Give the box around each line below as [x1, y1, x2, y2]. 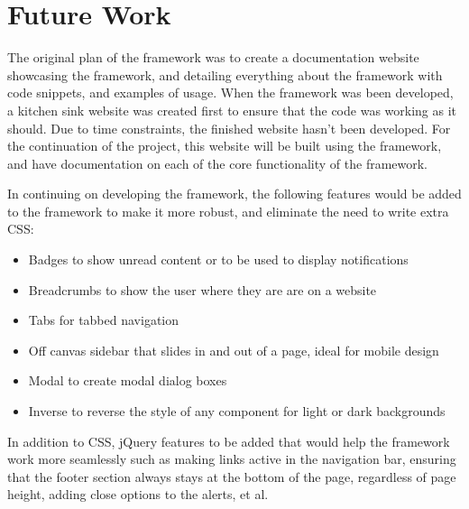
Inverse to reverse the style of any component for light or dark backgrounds [28, 402, 446, 421]
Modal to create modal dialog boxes [28, 371, 227, 390]
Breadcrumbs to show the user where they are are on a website [28, 280, 377, 299]
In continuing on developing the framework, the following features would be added [7, 184, 462, 203]
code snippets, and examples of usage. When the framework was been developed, [7, 83, 454, 102]
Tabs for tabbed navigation [28, 310, 179, 329]
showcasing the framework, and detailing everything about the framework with [7, 65, 443, 84]
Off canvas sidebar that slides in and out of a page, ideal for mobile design [28, 340, 439, 359]
